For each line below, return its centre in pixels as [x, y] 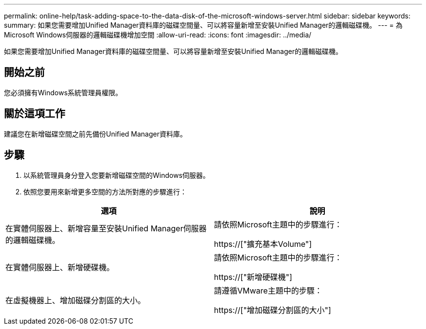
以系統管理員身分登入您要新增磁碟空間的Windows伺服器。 [117, 175]
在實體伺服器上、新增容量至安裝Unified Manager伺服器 [106, 228]
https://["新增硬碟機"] [253, 277]
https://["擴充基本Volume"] [263, 244]
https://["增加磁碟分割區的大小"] [273, 310]
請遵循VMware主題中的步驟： [268, 290]
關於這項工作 [35, 114]
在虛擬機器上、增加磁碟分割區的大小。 [76, 300]
